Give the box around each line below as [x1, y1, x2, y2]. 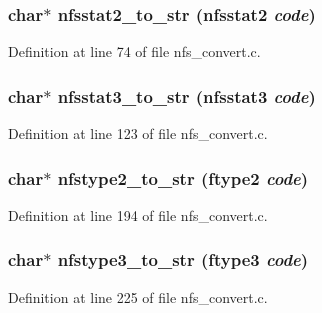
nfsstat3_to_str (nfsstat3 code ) [57, 83, 316, 108]
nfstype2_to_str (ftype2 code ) [57, 165, 309, 190]
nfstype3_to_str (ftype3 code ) [57, 247, 309, 272]
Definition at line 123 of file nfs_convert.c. [8, 123, 268, 144]
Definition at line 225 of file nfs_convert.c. [8, 286, 268, 307]
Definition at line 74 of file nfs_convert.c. [8, 41, 261, 62]
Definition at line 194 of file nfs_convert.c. [8, 204, 268, 225]
